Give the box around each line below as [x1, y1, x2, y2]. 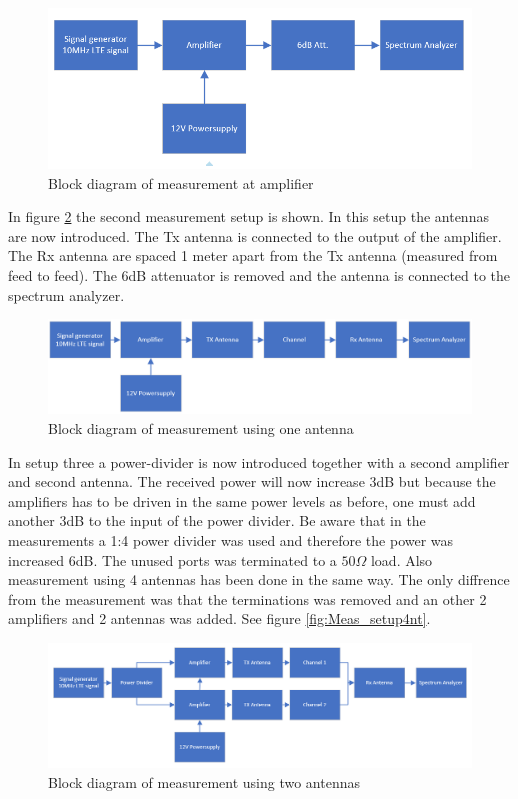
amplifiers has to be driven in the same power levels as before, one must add [8, 490, 476, 511]
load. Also [370, 549, 433, 570]
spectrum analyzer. [8, 284, 125, 305]
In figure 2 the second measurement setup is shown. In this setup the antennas [8, 206, 489, 227]
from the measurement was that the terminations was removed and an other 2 [8, 588, 487, 609]
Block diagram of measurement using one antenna [48, 418, 354, 439]
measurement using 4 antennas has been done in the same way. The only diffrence [8, 569, 510, 590]
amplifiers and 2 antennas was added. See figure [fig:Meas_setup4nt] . [8, 608, 431, 629]
